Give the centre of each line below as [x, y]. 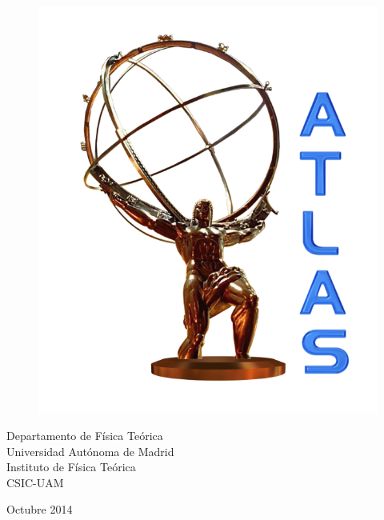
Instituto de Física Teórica [71, 467]
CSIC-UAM [35, 482]
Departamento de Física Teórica [85, 435]
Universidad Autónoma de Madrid [90, 451]
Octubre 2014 [40, 509]
